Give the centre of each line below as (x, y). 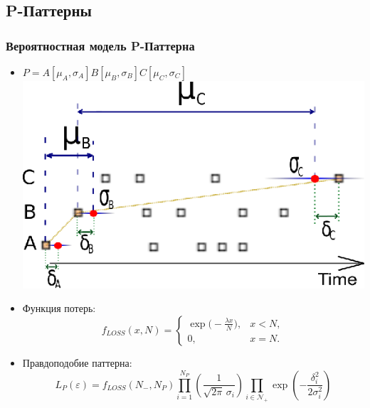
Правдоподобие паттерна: (77, 362)
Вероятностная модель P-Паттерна (100, 45)
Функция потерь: (59, 308)
